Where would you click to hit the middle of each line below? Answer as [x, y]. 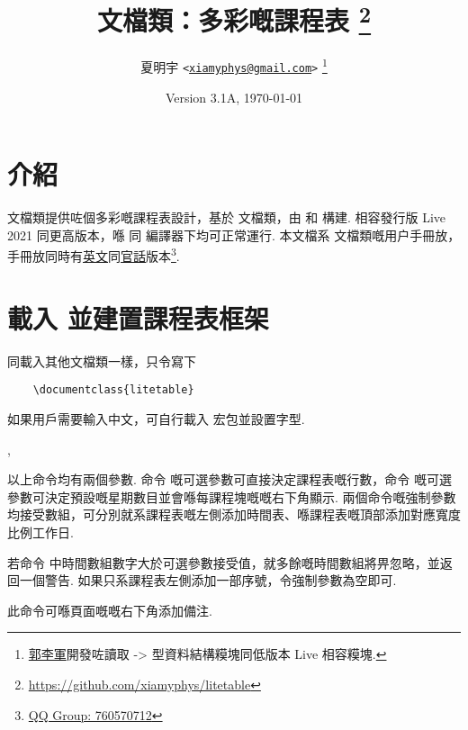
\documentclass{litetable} [113, 390]
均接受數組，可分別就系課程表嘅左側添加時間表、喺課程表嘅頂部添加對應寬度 [234, 514]
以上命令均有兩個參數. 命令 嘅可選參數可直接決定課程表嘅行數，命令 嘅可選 [229, 479]
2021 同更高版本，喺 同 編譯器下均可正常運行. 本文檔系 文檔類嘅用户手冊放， [234, 234]
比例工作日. [40, 532]
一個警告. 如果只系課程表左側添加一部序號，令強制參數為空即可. [208, 580]
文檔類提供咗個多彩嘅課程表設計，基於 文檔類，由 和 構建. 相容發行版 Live [227, 217]
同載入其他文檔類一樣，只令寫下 [102, 360]
